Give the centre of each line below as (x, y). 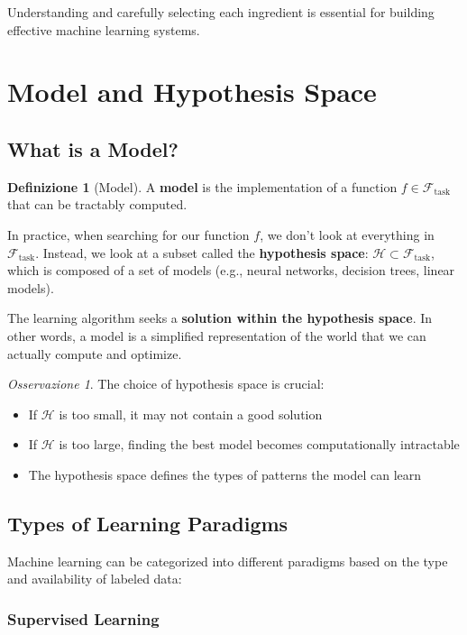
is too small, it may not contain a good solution (191, 414)
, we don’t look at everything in (347, 234)
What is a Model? (93, 148)
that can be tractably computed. (97, 204)
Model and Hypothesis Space (192, 92)
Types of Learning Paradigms (148, 523)
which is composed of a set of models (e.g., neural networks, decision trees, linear (231, 270)
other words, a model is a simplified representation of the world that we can (217, 335)
